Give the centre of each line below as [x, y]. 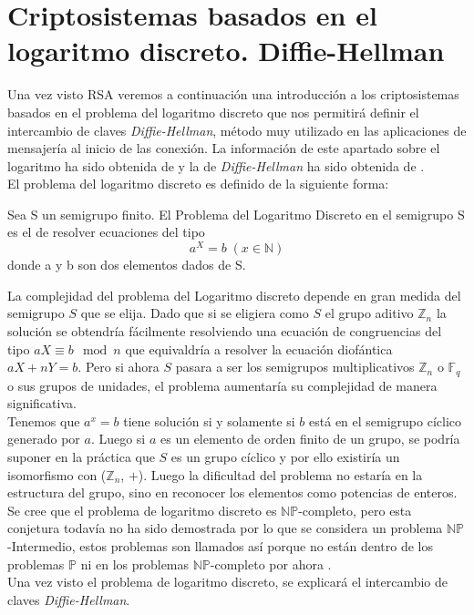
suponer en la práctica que [81, 456]
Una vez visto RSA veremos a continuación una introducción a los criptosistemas [233, 94]
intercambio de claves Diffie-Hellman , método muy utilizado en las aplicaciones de [237, 130]
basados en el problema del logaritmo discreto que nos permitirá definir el [213, 112]
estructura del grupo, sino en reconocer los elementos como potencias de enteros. [232, 492]
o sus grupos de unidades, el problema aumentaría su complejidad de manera [222, 385]
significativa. [42, 403]
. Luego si [118, 439]
